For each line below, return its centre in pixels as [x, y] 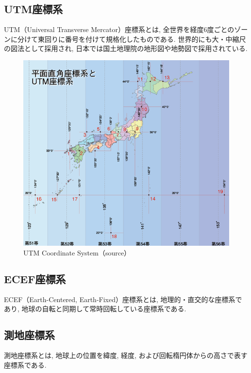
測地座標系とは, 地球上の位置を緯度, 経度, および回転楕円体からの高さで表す [126, 355]
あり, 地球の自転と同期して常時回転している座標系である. [95, 309]
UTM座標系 [33, 9]
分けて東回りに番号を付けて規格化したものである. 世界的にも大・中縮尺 [132, 39]
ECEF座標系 [35, 279]
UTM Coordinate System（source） [77, 252]
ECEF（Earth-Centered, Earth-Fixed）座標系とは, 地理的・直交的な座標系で [123, 299]
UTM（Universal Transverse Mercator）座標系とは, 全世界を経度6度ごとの [119, 29]
